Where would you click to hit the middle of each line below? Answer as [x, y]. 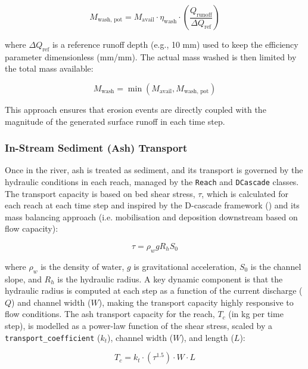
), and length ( [207, 337]
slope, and [23, 279]
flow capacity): [32, 228]
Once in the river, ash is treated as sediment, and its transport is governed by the [154, 170]
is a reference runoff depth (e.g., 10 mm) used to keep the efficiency [175, 44]
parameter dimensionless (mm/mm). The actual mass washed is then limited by [151, 56]
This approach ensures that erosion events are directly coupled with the [136, 109]
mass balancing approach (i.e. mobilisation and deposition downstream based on [151, 216]
